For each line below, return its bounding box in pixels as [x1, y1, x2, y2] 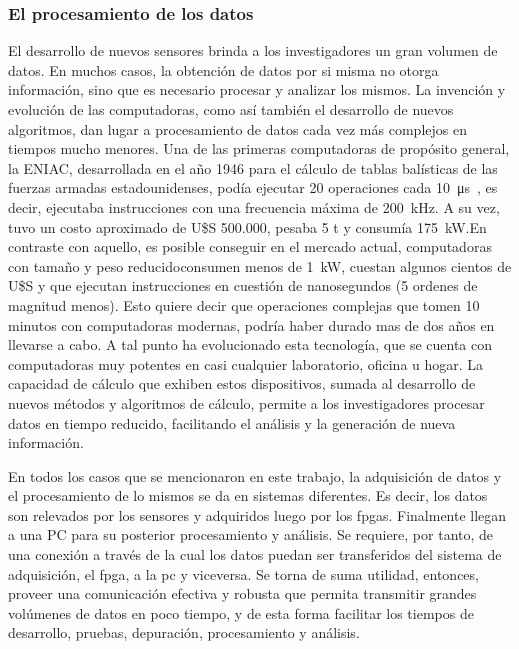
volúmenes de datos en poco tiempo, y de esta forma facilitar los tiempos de [8, 602, 474, 623]
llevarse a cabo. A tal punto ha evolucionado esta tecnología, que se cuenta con [8, 334, 493, 355]
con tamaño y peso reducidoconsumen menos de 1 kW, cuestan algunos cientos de [8, 255, 512, 276]
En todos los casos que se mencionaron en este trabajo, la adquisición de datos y [8, 465, 502, 486]
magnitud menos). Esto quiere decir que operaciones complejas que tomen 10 [8, 294, 480, 315]
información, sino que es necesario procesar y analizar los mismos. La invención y [8, 79, 506, 100]
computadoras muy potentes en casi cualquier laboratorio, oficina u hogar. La [8, 353, 484, 374]
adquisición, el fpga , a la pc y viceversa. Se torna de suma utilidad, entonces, [8, 563, 479, 584]
